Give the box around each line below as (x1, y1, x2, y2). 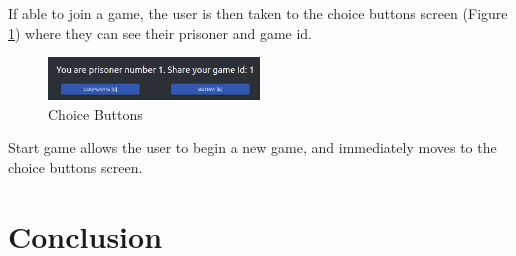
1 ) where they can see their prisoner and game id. (8, 22, 313, 43)
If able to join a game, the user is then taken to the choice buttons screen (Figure (8, 3, 508, 23)
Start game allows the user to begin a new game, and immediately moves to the (8, 137, 497, 158)
